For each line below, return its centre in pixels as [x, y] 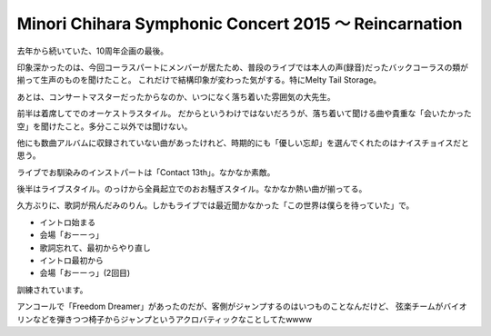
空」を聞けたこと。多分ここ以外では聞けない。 [105, 126]
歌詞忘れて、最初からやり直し [95, 247]
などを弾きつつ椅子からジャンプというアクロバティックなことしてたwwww [172, 319]
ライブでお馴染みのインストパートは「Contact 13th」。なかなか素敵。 [146, 172]
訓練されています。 [52, 290]
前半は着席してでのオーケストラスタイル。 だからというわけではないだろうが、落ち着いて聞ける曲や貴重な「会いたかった [244, 114]
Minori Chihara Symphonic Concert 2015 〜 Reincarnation [240, 24]
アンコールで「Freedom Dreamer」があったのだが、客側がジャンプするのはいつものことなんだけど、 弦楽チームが [230, 306]
